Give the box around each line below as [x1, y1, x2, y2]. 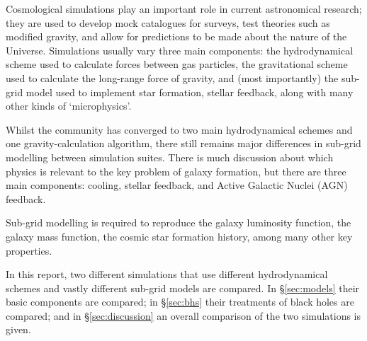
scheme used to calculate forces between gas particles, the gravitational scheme [6, 57, 348, 71]
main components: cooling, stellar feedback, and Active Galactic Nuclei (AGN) [6, 178, 348, 192]
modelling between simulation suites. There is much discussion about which [6, 149, 334, 164]
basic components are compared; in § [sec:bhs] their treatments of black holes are [6, 294, 354, 309]
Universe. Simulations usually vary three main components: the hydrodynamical [6, 42, 354, 57]
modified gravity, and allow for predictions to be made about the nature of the [6, 29, 347, 44]
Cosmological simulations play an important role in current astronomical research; [6, 1, 362, 16]
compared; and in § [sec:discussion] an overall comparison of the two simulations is [6, 308, 361, 323]
